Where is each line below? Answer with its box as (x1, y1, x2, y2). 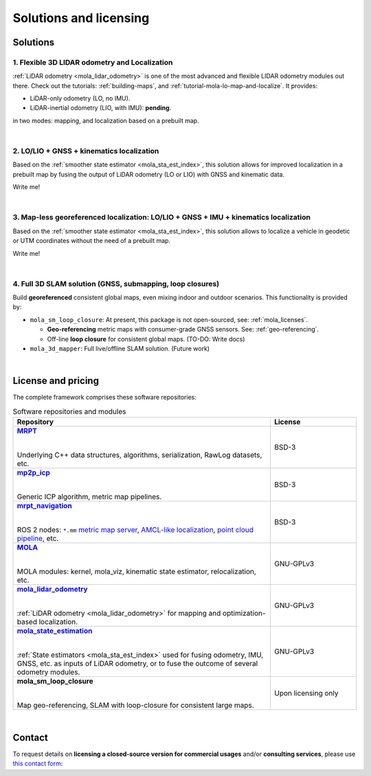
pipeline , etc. (16, 534, 59, 543)
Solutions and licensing (12, 10, 150, 25)
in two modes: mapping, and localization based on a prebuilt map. (12, 116, 199, 125)
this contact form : (12, 759, 63, 768)
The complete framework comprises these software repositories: (12, 393, 197, 402)
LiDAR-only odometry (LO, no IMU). (30, 94, 131, 103)
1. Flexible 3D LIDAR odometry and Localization (12, 57, 173, 67)
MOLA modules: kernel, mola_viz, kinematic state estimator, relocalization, (16, 567, 257, 576)
